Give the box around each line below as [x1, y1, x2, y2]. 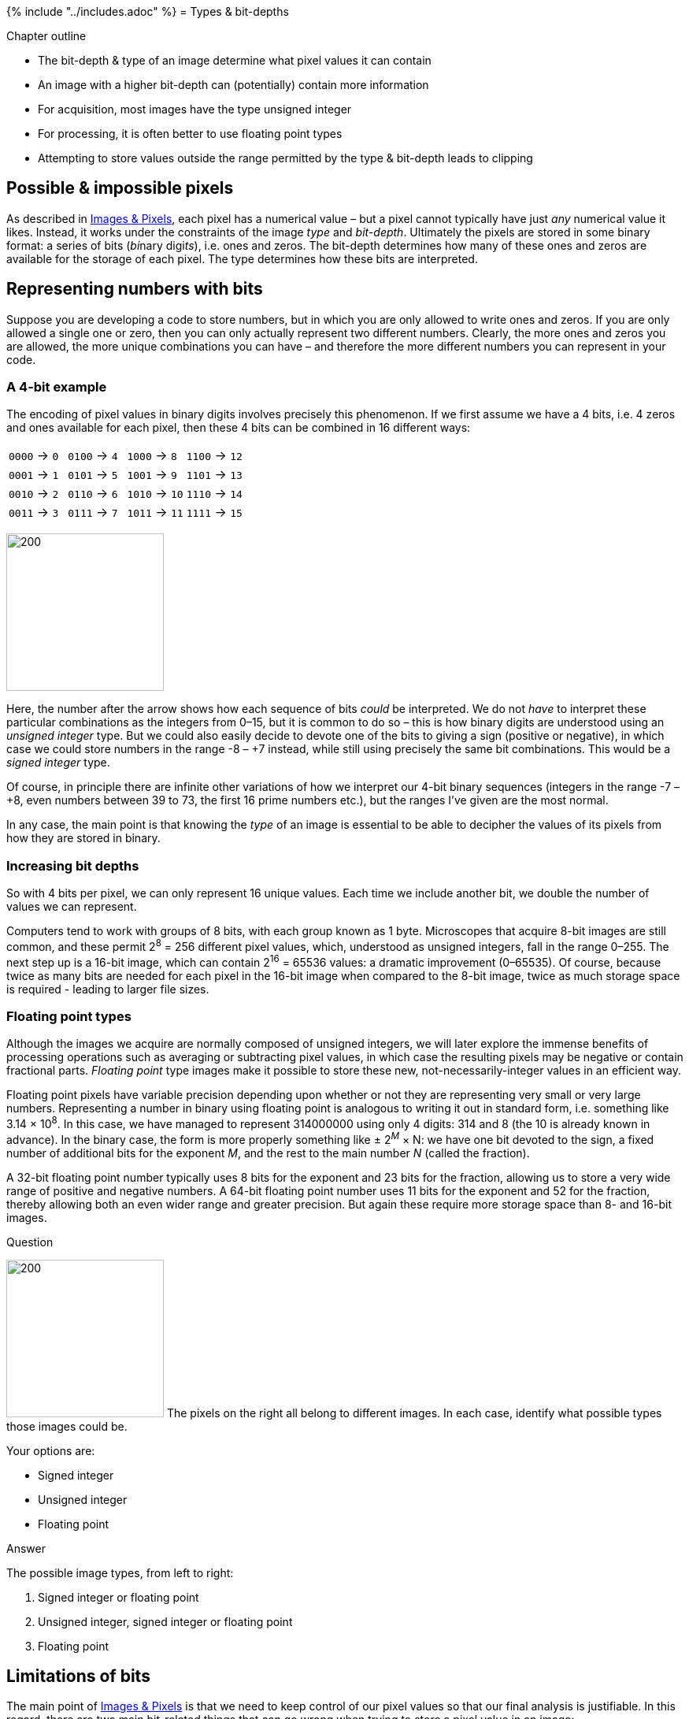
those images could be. [6, 1419, 128, 1433]
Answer [6, 1541, 46, 1555]
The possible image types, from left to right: [6, 1565, 234, 1580]
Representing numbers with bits [6, 279, 263, 299]
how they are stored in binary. [6, 831, 161, 845]
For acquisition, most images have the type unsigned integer [38, 102, 352, 116]
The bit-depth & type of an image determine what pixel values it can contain [38, 54, 432, 67]
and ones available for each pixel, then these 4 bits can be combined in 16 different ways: [6, 421, 471, 435]
